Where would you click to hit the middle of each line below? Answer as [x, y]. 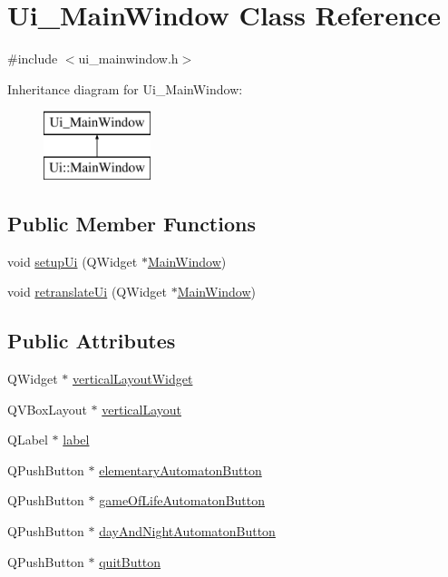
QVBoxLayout [47, 409]
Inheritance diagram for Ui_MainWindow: [125, 88]
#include [33, 59]
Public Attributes [92, 341]
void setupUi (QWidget [73, 261]
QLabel [28, 440]
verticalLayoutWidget [132, 379]
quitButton [130, 561]
